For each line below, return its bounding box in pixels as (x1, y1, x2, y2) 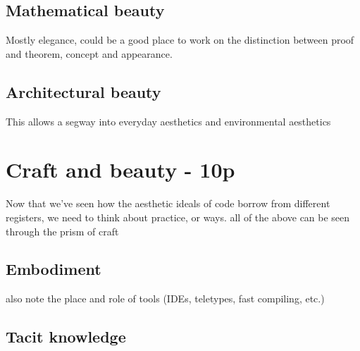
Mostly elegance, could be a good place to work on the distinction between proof (6, 32, 354, 47)
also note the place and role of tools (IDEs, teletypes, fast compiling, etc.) (6, 291, 325, 306)
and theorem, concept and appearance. (6, 46, 173, 61)
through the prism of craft (6, 223, 119, 238)
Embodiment (6, 258, 101, 280)
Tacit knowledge (6, 326, 126, 347)
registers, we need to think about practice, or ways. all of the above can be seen (6, 209, 350, 224)
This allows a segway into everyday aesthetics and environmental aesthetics (6, 113, 331, 128)
